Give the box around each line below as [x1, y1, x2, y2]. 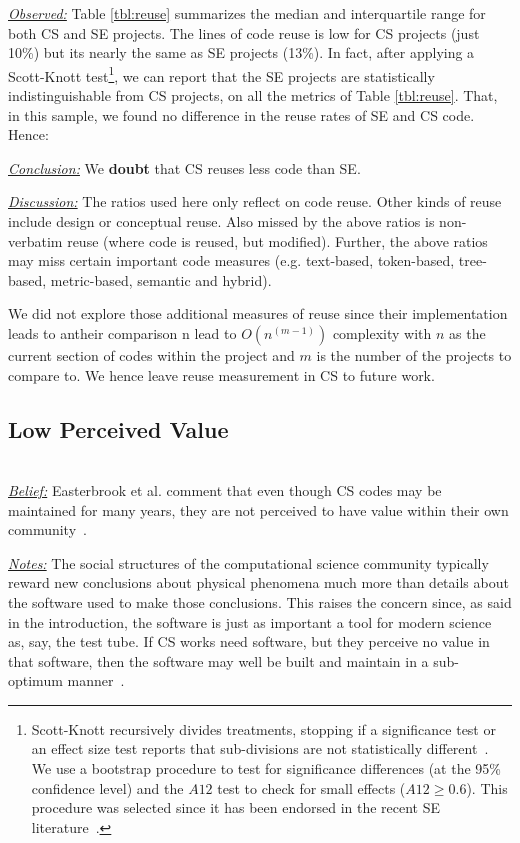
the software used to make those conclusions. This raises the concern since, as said [8, 591, 512, 612]
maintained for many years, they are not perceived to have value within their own [8, 499, 509, 520]
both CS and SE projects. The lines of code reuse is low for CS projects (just [8, 22, 480, 43]
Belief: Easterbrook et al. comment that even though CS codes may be [8, 479, 442, 500]
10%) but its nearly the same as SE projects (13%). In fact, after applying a [8, 42, 475, 63]
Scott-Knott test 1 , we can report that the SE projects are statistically [8, 62, 435, 86]
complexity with [332, 322, 432, 343]
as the [449, 322, 486, 343]
